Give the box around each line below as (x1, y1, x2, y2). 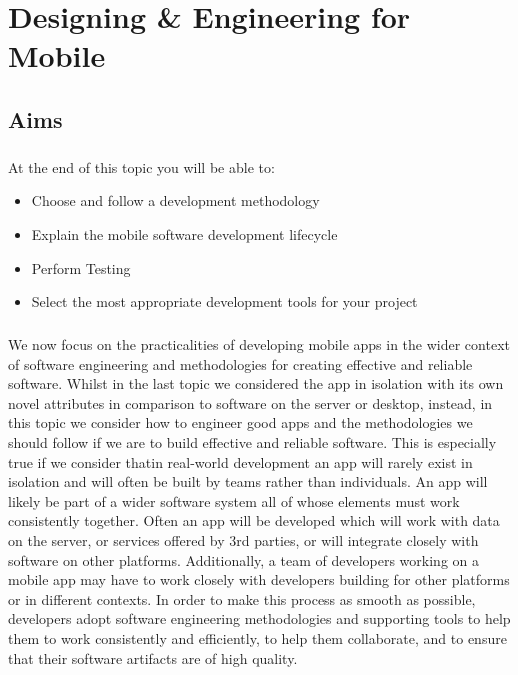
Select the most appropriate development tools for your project (31, 291, 418, 312)
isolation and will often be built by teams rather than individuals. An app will (8, 471, 488, 492)
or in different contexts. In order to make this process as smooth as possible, (8, 588, 476, 609)
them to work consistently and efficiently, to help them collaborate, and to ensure (8, 627, 507, 648)
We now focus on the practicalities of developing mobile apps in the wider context (8, 334, 510, 355)
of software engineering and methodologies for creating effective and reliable (8, 353, 473, 374)
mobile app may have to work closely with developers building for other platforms (8, 569, 510, 590)
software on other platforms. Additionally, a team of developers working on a (8, 549, 480, 570)
